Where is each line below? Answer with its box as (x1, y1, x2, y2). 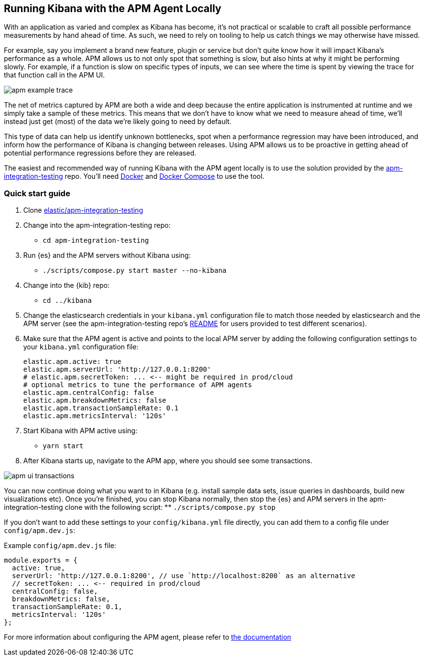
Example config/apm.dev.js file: (4, 541, 116, 550)
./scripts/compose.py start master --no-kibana (43, 267, 227, 275)
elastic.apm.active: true (23, 358, 122, 366)
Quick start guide (4, 188, 70, 198)
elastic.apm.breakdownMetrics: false (23, 396, 167, 405)
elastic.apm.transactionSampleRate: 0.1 (23, 404, 179, 412)
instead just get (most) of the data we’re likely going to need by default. (4, 117, 232, 126)
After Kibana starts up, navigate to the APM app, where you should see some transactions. (23, 456, 313, 465)
